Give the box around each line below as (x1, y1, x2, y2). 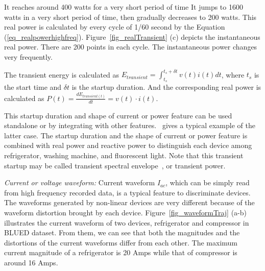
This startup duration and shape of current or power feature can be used (4, 110, 232, 120)
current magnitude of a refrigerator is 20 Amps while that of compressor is (4, 247, 237, 258)
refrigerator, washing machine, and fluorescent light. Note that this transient (4, 150, 244, 161)
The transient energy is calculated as (4, 69, 119, 80)
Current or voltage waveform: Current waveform (4, 177, 155, 188)
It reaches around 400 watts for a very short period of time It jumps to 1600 (4, 2, 243, 12)
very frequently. (4, 51, 53, 62)
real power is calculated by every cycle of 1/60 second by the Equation (4, 21, 225, 32)
